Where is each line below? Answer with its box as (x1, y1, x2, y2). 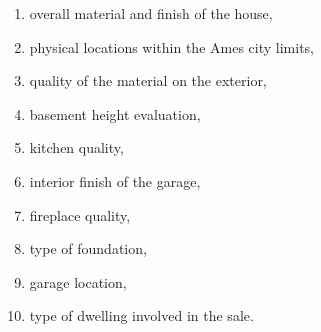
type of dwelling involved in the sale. (29, 305, 254, 326)
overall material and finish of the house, (29, 3, 273, 23)
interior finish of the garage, (29, 170, 201, 191)
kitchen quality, (29, 137, 124, 158)
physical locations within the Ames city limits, (29, 36, 314, 57)
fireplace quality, (29, 204, 131, 225)
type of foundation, (29, 238, 147, 259)
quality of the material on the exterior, (29, 70, 267, 91)
